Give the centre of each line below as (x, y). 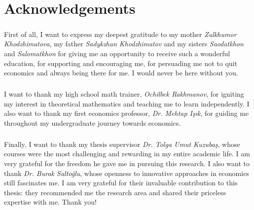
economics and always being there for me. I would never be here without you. (121, 73)
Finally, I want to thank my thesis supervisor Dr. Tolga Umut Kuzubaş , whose (122, 144)
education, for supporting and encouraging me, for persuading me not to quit (121, 63)
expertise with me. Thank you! (50, 202)
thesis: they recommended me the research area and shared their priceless (115, 192)
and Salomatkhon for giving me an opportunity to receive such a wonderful (117, 53)
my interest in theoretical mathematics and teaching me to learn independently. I (127, 103)
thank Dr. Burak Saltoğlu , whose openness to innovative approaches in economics (127, 173)
